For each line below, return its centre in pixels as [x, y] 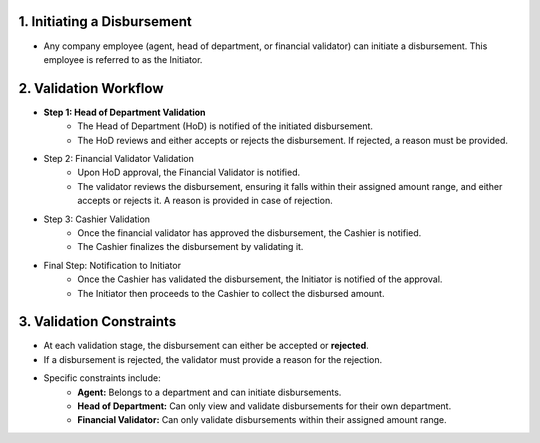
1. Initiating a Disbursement [105, 21]
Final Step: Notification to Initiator [112, 265]
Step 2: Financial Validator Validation [118, 158]
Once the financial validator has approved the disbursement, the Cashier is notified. [249, 232]
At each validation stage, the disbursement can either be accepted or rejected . [206, 346]
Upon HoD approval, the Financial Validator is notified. [188, 172]
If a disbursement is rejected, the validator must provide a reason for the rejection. [213, 359]
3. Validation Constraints [97, 321]
